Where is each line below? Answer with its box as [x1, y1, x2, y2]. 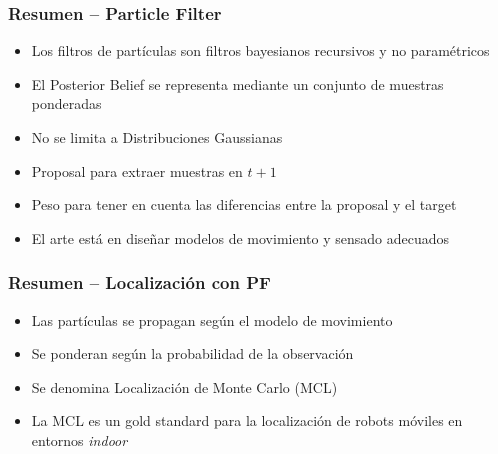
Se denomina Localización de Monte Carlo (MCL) [31, 376, 338, 397]
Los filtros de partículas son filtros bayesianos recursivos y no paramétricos [31, 40, 490, 61]
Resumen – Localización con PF [8, 270, 271, 295]
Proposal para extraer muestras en [31, 160, 243, 181]
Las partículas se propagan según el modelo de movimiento [31, 309, 393, 330]
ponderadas [31, 93, 102, 114]
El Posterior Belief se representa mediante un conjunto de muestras [31, 73, 444, 94]
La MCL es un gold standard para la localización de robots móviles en [31, 410, 463, 431]
